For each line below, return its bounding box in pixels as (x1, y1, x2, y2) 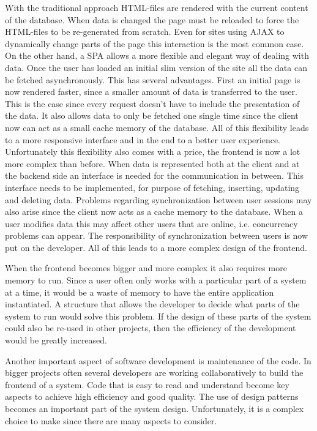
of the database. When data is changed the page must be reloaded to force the (5, 13, 299, 26)
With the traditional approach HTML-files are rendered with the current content (5, 1, 308, 13)
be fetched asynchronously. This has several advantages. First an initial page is (5, 73, 300, 86)
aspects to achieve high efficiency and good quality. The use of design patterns (5, 390, 299, 403)
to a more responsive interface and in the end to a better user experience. (5, 133, 280, 146)
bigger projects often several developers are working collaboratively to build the (5, 366, 304, 379)
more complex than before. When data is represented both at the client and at (5, 157, 300, 170)
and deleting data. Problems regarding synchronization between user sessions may (5, 193, 312, 206)
